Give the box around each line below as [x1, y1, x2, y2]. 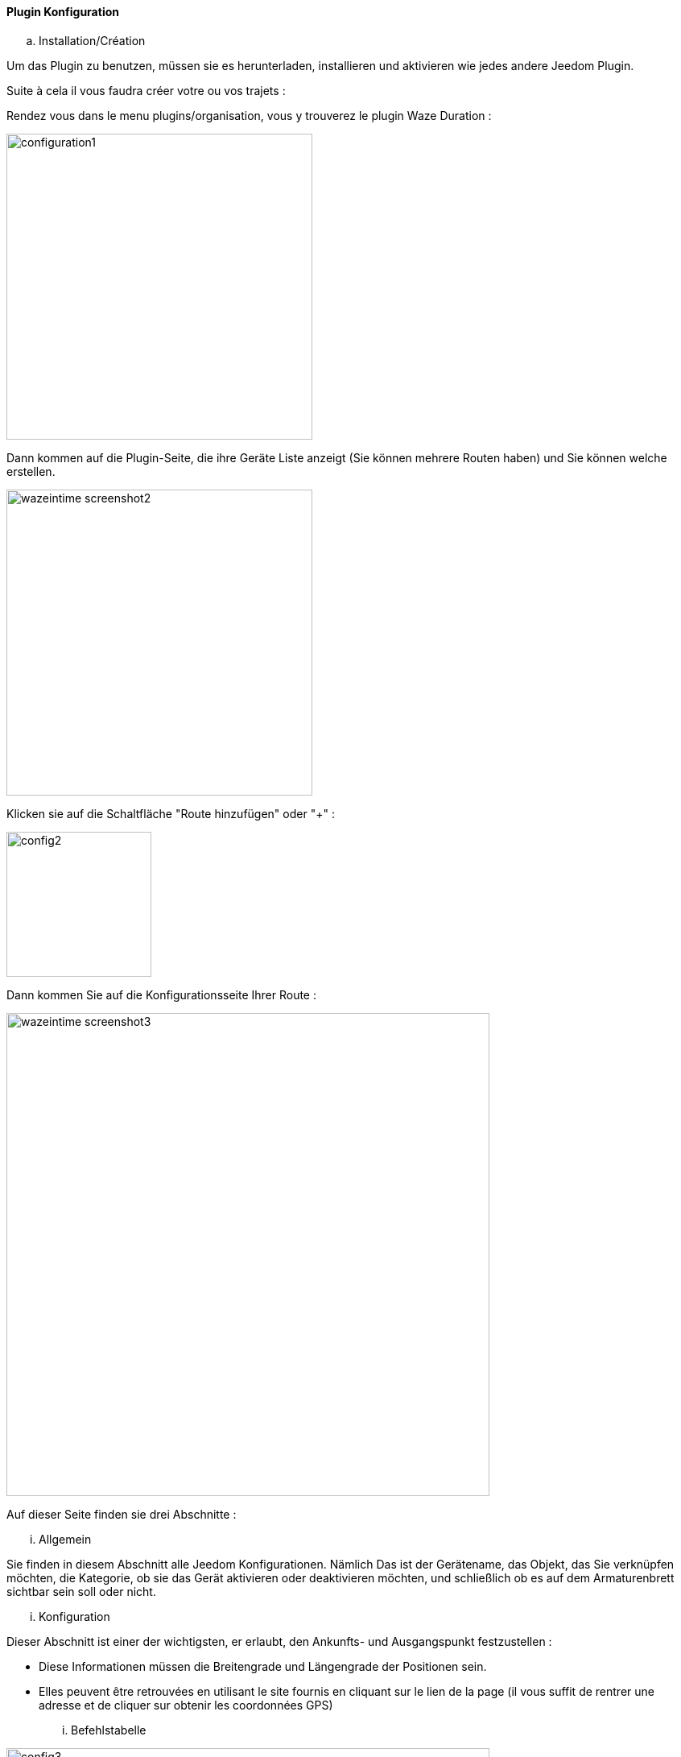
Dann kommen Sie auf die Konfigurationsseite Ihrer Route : [6, 987, 316, 1002]
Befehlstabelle [71, 1722, 147, 1737]
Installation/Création [39, 33, 146, 48]
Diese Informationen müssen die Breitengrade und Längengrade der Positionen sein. [39, 1659, 487, 1673]
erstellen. [6, 464, 56, 478]
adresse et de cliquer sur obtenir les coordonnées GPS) [39, 1697, 333, 1712]
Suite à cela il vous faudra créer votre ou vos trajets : [6, 83, 286, 97]
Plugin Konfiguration [6, 5, 119, 19]
